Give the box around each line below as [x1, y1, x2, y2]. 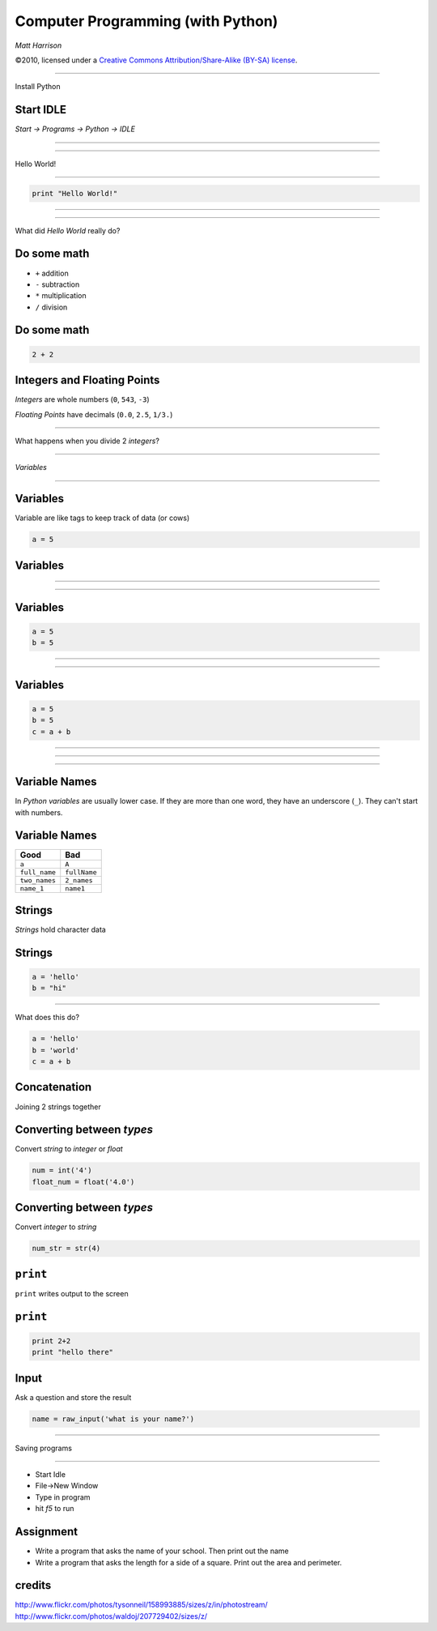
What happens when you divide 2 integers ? [15, 436, 159, 446]
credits [15, 1578, 52, 1592]
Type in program [35, 1492, 91, 1502]
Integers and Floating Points [15, 374, 160, 387]
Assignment [15, 1525, 78, 1539]
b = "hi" [32, 984, 67, 993]
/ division [35, 302, 68, 312]
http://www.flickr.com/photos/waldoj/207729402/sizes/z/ [15, 1611, 208, 1620]
